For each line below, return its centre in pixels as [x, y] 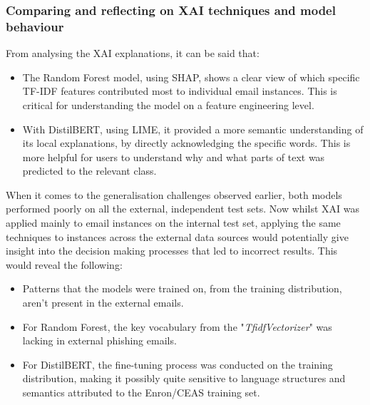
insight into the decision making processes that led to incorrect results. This [172, 251]
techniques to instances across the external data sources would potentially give [177, 236]
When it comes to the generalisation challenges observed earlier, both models [174, 194]
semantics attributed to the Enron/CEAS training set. [141, 393]
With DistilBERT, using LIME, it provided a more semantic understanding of [193, 129]
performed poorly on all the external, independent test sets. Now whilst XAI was [183, 209]
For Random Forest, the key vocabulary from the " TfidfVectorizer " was [177, 326]
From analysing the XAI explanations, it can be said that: [133, 53]
